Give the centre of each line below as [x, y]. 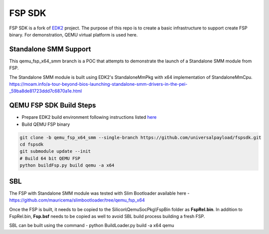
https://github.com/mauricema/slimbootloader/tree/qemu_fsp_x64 [77, 200]
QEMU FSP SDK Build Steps [53, 106]
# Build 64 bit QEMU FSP [50, 158]
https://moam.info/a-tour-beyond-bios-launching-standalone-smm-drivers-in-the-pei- [98, 84]
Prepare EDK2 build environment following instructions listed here [89, 117]
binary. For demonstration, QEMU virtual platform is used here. [73, 34]
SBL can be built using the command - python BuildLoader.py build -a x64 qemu [92, 226]
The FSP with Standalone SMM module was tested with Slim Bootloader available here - [99, 193]
